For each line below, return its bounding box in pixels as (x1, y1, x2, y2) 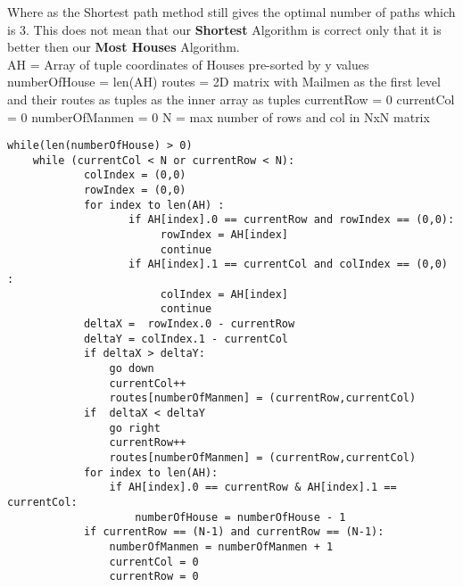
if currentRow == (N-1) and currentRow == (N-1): (83, 525, 384, 539)
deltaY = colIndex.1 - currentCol (83, 332, 288, 345)
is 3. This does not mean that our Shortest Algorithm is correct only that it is (7, 20, 442, 38)
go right (109, 421, 161, 434)
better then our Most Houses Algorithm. (7, 37, 240, 56)
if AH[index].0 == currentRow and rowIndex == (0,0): (128, 213, 455, 227)
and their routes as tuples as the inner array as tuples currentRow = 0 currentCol (7, 89, 455, 108)
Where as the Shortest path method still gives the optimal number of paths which (7, 3, 456, 21)
